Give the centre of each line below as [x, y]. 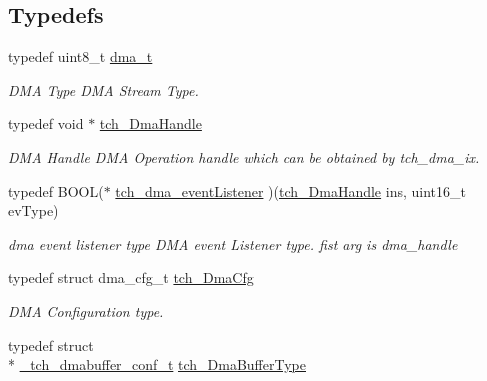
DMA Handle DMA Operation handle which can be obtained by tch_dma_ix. [244, 156]
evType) [33, 210]
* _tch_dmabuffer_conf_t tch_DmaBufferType [157, 364]
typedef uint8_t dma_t [80, 56]
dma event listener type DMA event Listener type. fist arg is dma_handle [233, 243]
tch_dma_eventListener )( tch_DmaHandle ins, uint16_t [290, 190]
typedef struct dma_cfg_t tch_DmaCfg [131, 277]
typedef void [46, 123]
